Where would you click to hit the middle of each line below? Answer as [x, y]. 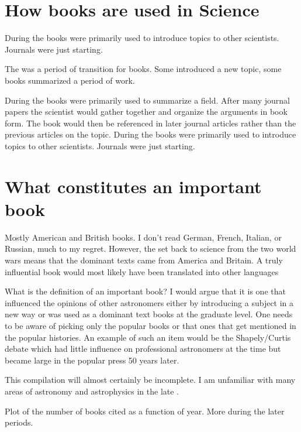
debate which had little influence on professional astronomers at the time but [143, 349]
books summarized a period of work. [70, 80]
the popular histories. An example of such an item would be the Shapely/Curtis [148, 337]
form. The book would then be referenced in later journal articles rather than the [150, 123]
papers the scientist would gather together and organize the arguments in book [146, 112]
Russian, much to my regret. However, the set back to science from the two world [150, 248]
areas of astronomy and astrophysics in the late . [92, 391]
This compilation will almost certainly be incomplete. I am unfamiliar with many [150, 380]
